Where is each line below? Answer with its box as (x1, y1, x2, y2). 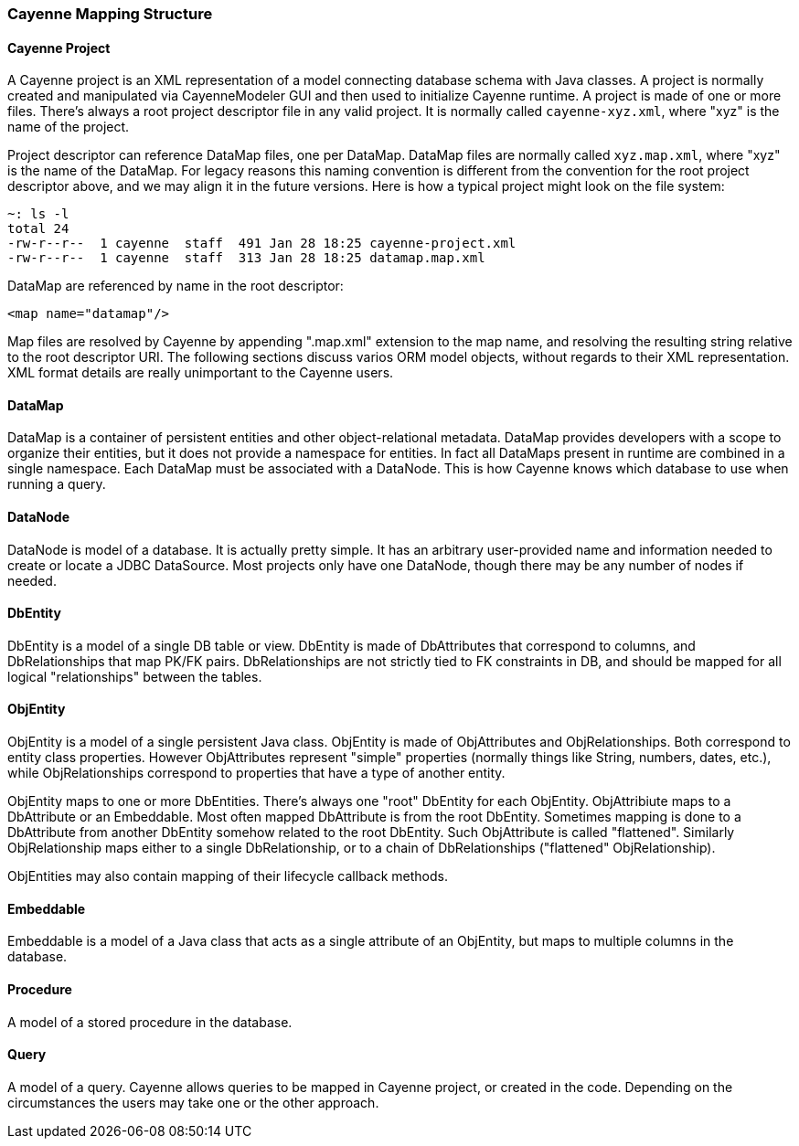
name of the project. (7, 119, 130, 135)
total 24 (7, 221, 69, 237)
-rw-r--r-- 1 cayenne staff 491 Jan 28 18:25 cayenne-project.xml (7, 236, 517, 251)
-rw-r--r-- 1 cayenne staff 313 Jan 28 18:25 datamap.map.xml (7, 250, 485, 266)
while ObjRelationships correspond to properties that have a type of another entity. (7, 765, 506, 781)
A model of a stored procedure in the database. (7, 1013, 293, 1030)
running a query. (7, 476, 106, 493)
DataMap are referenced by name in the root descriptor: (7, 278, 344, 294)
